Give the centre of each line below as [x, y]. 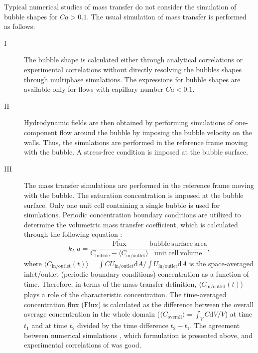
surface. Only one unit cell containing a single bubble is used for [122, 205]
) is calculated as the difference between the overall [176, 304]
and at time [49, 325]
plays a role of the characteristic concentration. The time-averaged [125, 294]
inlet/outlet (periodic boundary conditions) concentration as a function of [136, 274]
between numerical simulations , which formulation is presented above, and [138, 335]
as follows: [20, 26]
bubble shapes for [31, 16]
